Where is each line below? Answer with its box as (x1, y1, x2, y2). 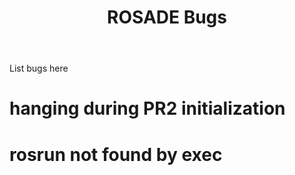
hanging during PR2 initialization (9, 97, 286, 120)
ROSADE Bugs (107, 6, 227, 29)
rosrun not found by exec (9, 143, 223, 166)
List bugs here (9, 62, 69, 75)
